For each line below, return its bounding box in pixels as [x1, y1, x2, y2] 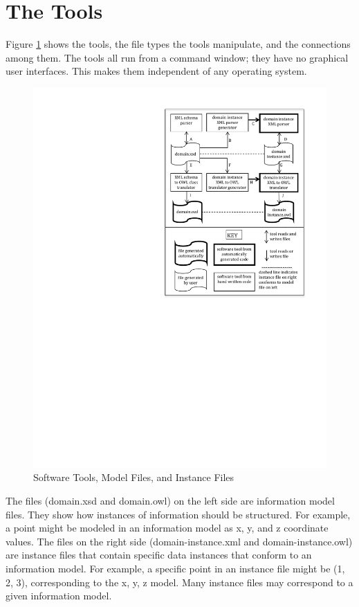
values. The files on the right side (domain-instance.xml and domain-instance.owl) [6, 534, 353, 548]
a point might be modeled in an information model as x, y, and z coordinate [6, 520, 329, 535]
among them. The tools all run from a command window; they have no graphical [6, 50, 349, 64]
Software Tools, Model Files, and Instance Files [33, 470, 234, 484]
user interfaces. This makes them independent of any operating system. [6, 64, 307, 78]
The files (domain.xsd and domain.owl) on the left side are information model [6, 493, 335, 507]
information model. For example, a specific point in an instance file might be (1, [6, 561, 345, 575]
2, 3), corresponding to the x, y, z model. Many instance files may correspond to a [6, 574, 353, 589]
